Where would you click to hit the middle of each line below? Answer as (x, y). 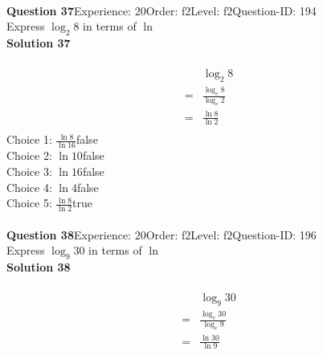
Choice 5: (29, 203)
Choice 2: (29, 155)
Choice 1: (29, 139)
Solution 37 (39, 42)
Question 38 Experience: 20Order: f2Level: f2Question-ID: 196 (161, 234)
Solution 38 (39, 266)
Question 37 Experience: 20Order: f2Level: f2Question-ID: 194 (161, 10)
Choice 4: (29, 187)
